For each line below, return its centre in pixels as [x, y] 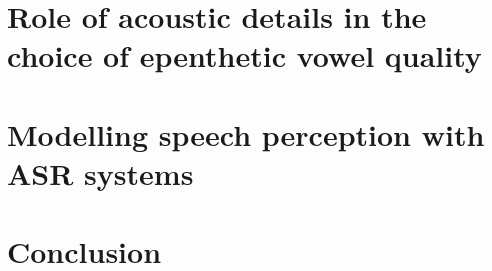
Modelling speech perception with [246, 133]
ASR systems [100, 172]
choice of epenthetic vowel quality [244, 55]
